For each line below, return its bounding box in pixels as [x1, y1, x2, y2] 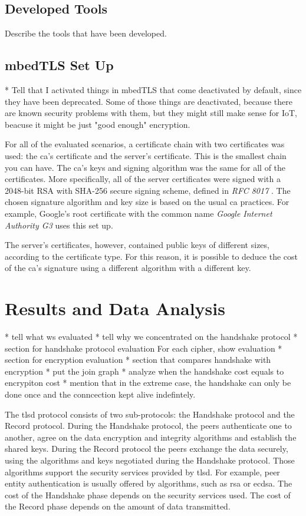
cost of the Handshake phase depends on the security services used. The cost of [5, 488, 291, 501]
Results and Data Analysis [5, 296, 225, 320]
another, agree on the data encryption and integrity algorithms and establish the [5, 431, 297, 443]
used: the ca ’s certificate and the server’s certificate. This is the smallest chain [5, 149, 287, 161]
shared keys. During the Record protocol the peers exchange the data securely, [5, 442, 288, 455]
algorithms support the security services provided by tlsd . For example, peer [5, 465, 280, 478]
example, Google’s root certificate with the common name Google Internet [5, 207, 272, 219]
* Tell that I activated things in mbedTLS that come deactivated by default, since [5, 84, 302, 95]
